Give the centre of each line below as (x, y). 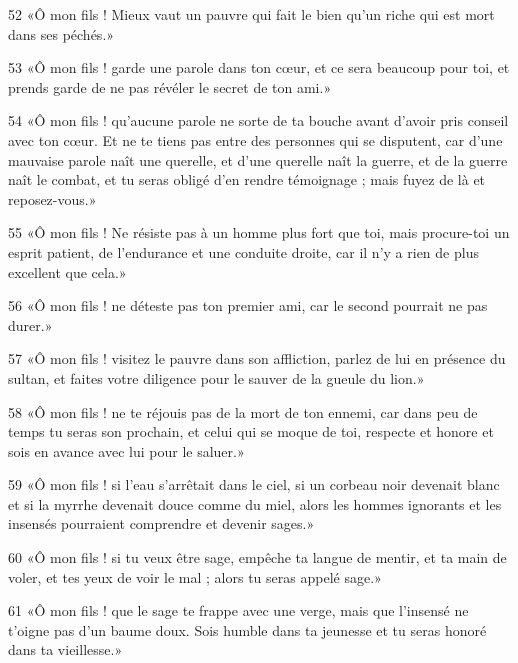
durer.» (30, 324)
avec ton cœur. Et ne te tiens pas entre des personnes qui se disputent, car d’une (255, 139)
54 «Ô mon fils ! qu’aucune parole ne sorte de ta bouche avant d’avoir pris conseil (258, 120)
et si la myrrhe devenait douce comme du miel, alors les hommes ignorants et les (255, 503)
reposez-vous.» (52, 198)
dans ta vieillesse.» (65, 649)
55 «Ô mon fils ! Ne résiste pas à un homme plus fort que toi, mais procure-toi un (259, 232)
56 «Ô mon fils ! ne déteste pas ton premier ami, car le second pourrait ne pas (248, 305)
